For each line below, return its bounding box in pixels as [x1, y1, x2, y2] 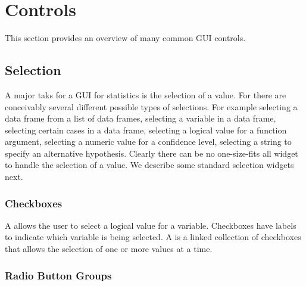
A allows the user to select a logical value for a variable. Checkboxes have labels [5, 219, 296, 231]
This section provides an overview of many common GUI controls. [5, 32, 246, 44]
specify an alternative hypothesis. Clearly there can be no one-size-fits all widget [5, 147, 298, 159]
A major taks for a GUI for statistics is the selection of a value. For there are [5, 88, 286, 101]
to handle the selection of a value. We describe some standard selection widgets [5, 158, 294, 171]
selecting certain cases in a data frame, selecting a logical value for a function [5, 123, 287, 136]
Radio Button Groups [5, 268, 112, 282]
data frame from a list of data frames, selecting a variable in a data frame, [5, 112, 276, 125]
